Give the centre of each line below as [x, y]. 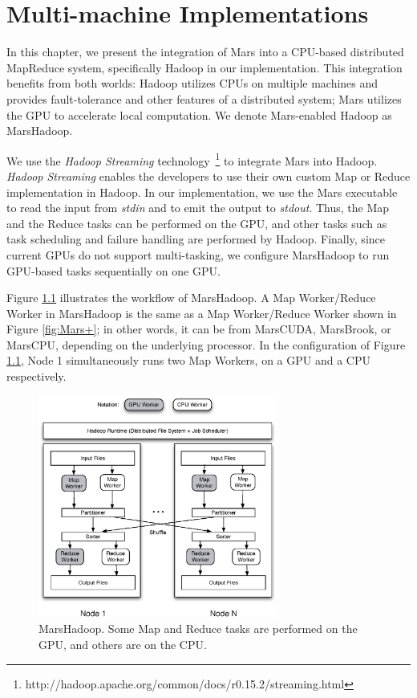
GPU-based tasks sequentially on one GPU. [113, 270]
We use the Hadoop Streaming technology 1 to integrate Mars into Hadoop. [192, 159]
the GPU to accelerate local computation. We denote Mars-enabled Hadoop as [199, 114]
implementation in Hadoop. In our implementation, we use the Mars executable [202, 192]
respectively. [36, 376]
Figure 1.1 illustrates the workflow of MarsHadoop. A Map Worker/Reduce [191, 298]
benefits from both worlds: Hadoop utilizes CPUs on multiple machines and [192, 83]
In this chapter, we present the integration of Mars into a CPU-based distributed [205, 52]
